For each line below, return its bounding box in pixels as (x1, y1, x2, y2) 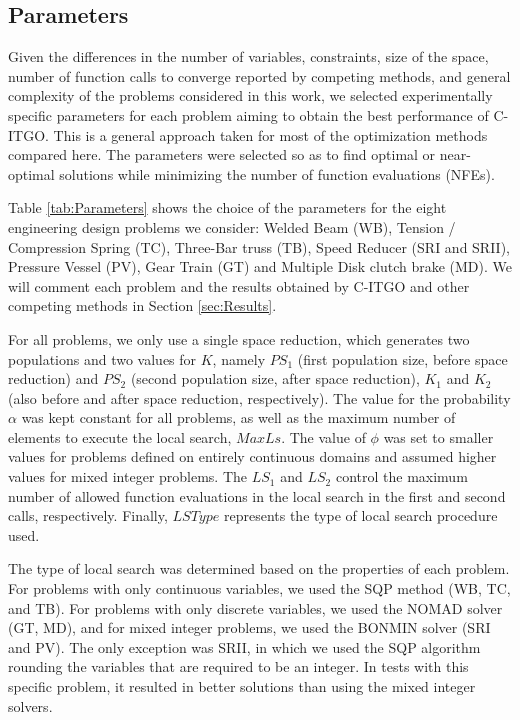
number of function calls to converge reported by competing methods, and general (8, 65, 511, 86)
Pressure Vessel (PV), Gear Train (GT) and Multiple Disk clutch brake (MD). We (8, 256, 513, 277)
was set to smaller (383, 426, 494, 447)
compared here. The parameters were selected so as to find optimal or (8, 144, 436, 165)
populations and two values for (8, 348, 197, 369)
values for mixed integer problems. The (8, 466, 248, 487)
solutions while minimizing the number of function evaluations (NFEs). (59, 163, 495, 184)
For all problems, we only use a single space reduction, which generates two (8, 328, 470, 349)
